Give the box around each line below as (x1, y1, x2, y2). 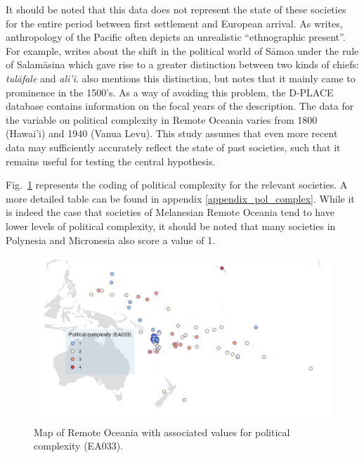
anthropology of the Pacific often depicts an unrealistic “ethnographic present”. (6, 30, 346, 44)
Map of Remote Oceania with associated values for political (34, 424, 290, 439)
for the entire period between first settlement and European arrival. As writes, (6, 15, 343, 30)
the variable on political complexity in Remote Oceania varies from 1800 (6, 112, 318, 127)
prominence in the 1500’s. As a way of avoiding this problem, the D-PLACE (6, 84, 334, 99)
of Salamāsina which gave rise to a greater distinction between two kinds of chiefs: (6, 57, 359, 72)
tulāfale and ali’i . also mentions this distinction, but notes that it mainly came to (6, 70, 356, 85)
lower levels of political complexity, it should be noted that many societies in (6, 218, 336, 233)
